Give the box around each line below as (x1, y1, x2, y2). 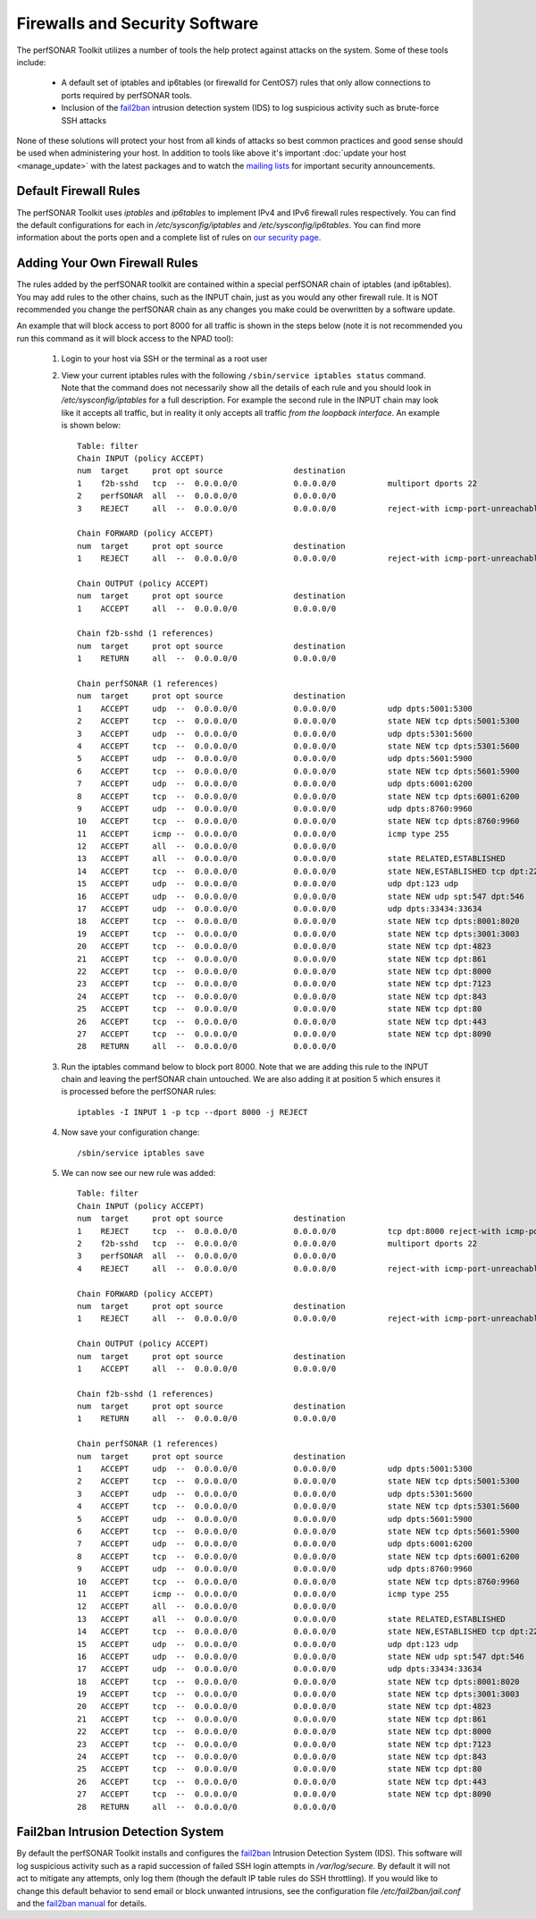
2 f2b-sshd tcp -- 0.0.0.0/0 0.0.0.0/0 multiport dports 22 (77, 1238, 478, 1248)
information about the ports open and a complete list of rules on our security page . (16, 232, 322, 243)
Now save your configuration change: (61, 1127, 200, 1137)
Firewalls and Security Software (16, 13, 259, 33)
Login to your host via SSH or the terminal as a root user (61, 353, 268, 364)
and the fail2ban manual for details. (16, 1898, 147, 1909)
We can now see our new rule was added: (61, 1168, 216, 1179)
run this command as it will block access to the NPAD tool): (16, 333, 234, 343)
